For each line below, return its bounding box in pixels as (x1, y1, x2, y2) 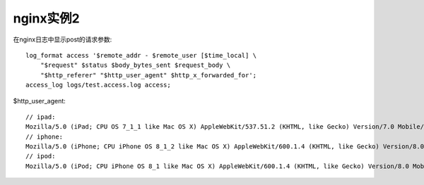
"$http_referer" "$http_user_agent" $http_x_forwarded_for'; (40, 71, 257, 79)
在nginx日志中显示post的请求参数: (13, 35, 112, 44)
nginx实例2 (13, 11, 81, 26)
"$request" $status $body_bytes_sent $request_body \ (40, 61, 231, 70)
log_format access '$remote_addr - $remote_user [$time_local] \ (25, 51, 257, 59)
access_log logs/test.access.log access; (25, 81, 171, 89)
